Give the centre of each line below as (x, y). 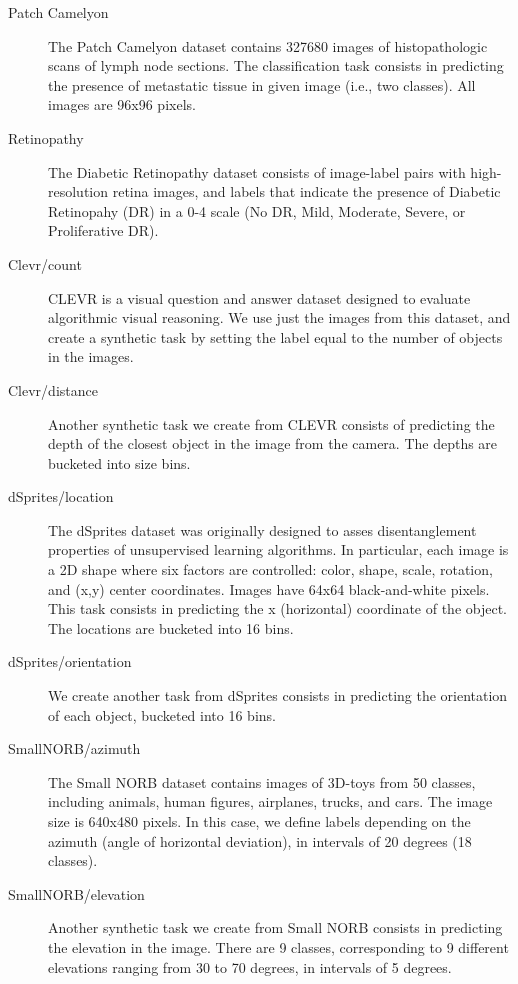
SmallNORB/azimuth (74, 748)
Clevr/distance (53, 389)
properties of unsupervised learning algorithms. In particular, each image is (278, 549)
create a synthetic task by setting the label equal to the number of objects (275, 336)
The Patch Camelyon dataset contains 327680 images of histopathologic (268, 45)
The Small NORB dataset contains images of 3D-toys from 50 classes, (262, 781)
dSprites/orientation (70, 661)
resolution (78, 191)
